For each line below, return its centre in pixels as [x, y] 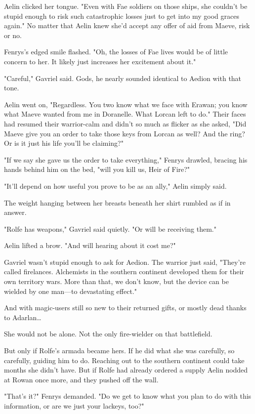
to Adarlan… [23, 317]
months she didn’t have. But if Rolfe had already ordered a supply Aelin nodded [126, 370]
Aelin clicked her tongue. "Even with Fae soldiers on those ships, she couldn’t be [126, 6]
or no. [13, 35]
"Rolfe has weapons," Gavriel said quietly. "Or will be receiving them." [110, 228]
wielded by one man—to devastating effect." [70, 291]
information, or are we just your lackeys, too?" [74, 406]
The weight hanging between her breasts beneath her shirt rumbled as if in [117, 202]
